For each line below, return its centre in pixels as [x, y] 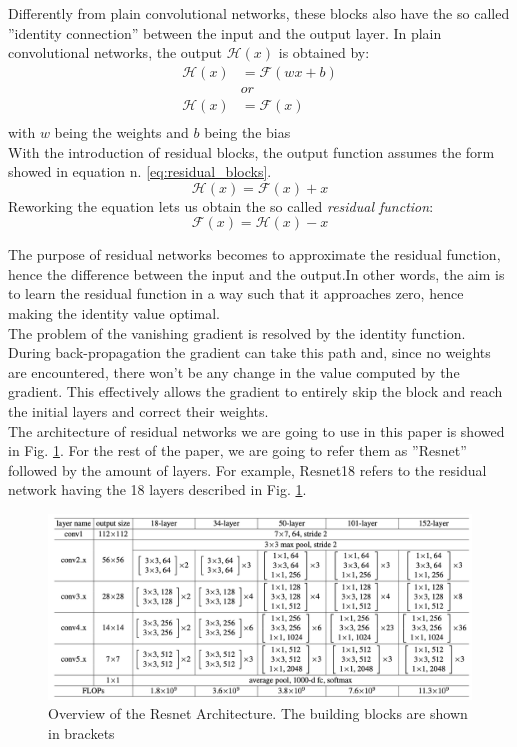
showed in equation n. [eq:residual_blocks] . [140, 171]
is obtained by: [324, 52]
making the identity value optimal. [114, 313]
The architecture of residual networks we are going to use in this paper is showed [256, 430]
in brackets [81, 732]
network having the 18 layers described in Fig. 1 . [157, 489]
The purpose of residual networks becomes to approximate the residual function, [254, 254]
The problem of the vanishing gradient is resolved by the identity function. [237, 332]
